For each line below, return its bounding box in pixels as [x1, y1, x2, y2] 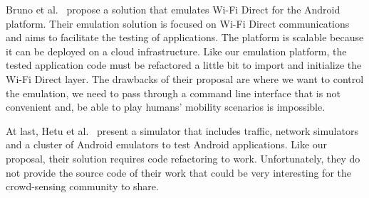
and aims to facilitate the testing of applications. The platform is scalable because [6, 30, 364, 45]
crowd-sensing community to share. [6, 179, 159, 194]
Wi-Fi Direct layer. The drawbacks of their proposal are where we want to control [6, 71, 364, 86]
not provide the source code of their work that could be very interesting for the [6, 165, 351, 180]
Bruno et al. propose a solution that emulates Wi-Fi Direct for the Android [6, 2, 341, 16]
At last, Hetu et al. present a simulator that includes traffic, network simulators [6, 123, 358, 138]
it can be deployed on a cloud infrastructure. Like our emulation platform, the [6, 43, 347, 58]
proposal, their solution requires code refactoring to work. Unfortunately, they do [6, 150, 360, 165]
